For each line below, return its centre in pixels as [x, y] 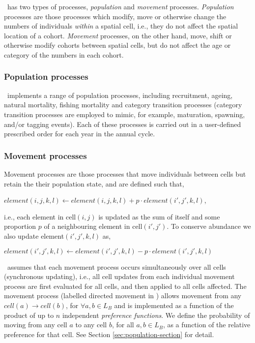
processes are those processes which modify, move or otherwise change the [115, 16]
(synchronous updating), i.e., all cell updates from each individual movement [119, 276]
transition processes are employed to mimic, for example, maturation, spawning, [125, 114]
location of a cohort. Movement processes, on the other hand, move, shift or [118, 35]
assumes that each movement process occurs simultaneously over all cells [116, 266]
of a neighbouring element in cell [93, 226]
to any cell [91, 325]
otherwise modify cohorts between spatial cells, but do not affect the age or [117, 45]
